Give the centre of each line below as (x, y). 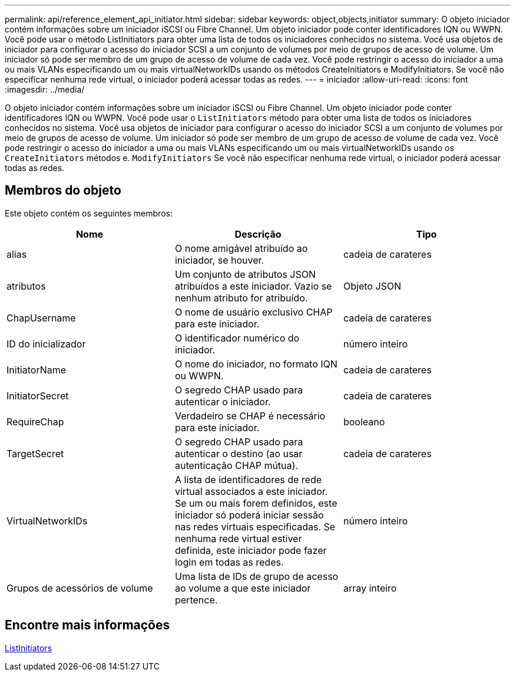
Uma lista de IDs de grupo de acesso (257, 576)
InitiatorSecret (38, 396)
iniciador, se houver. (219, 260)
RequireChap (35, 421)
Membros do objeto (63, 191)
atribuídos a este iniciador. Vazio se (253, 286)
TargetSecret (35, 453)
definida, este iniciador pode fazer (251, 550)
